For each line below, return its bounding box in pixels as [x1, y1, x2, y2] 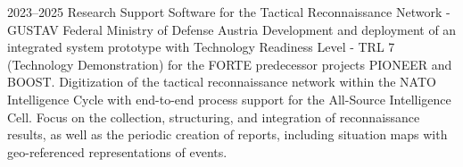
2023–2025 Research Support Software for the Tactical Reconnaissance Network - [7, 3, 451, 21]
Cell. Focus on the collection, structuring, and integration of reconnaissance [7, 107, 420, 126]
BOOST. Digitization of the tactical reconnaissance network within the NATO [7, 72, 436, 91]
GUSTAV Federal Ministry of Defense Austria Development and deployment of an [7, 20, 457, 38]
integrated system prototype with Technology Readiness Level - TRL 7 [7, 38, 395, 56]
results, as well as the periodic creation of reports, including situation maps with [7, 125, 448, 144]
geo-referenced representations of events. [7, 142, 227, 161]
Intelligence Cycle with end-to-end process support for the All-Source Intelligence [7, 89, 451, 108]
